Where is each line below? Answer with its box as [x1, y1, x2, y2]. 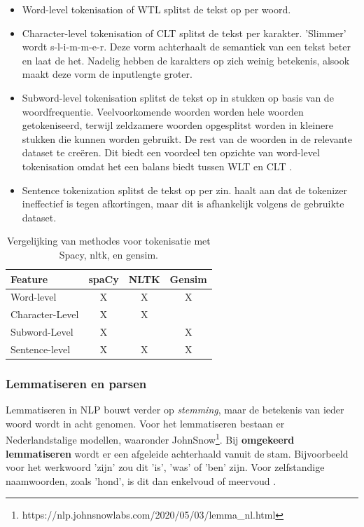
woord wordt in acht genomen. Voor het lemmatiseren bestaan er [6, 416, 285, 430]
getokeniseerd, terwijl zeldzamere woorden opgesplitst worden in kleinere [22, 118, 333, 132]
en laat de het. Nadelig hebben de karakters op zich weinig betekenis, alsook [22, 53, 350, 67]
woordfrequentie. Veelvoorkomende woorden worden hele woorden [22, 104, 304, 118]
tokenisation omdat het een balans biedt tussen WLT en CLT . [22, 158, 293, 173]
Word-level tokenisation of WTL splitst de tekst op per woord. [22, 2, 291, 16]
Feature [10, 271, 48, 286]
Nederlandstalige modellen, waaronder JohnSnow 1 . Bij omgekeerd [6, 430, 295, 447]
